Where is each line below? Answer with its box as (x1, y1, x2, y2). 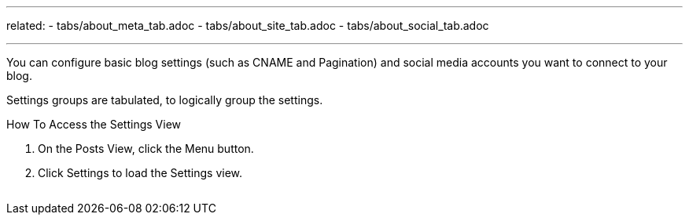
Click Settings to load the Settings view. (38, 166, 243, 179)
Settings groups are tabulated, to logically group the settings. (6, 93, 323, 107)
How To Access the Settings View (6, 118, 182, 131)
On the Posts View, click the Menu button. (38, 142, 254, 155)
